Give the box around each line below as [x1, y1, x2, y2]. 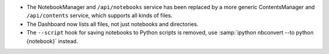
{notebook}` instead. [26, 37, 79, 45]
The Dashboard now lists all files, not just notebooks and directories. [26, 20, 199, 27]
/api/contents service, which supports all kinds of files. [26, 12, 173, 19]
